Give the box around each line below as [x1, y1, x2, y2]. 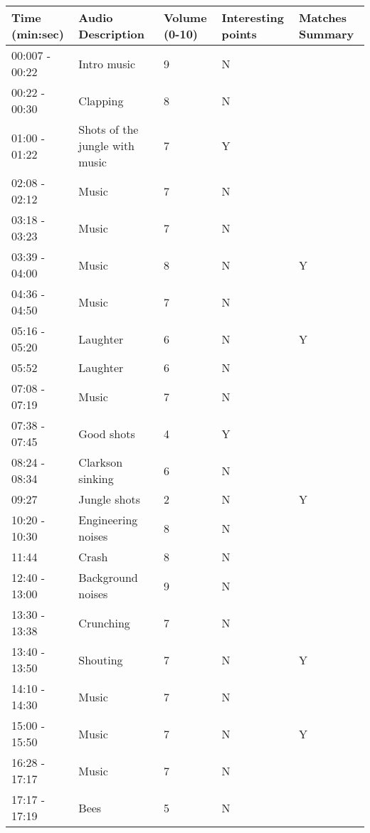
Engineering [78, 511, 138, 528]
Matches [298, 9, 347, 26]
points [221, 26, 257, 42]
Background [78, 569, 138, 585]
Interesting [221, 9, 284, 26]
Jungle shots [78, 491, 140, 507]
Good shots [78, 425, 135, 442]
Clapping [78, 92, 124, 109]
